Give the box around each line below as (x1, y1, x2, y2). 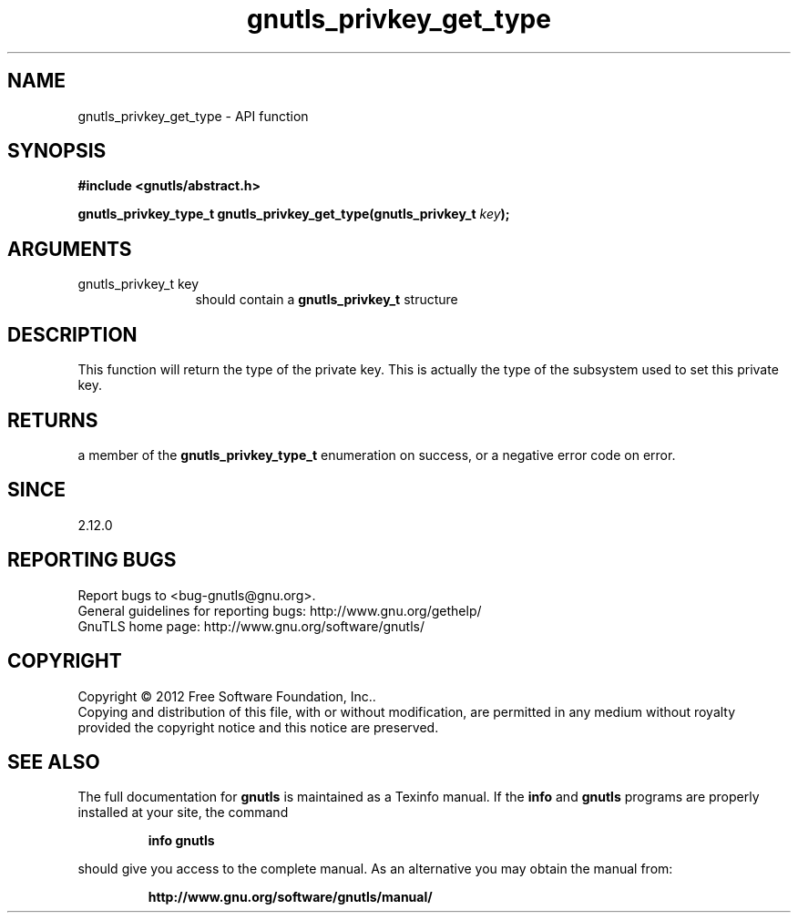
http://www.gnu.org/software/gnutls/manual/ (148, 889, 433, 905)
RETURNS (7, 408, 98, 432)
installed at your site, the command (77, 804, 289, 821)
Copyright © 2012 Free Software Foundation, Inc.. (77, 688, 376, 704)
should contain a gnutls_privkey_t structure (195, 291, 458, 308)
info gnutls (148, 833, 215, 849)
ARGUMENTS (7, 237, 132, 261)
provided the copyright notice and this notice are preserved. (77, 719, 439, 735)
